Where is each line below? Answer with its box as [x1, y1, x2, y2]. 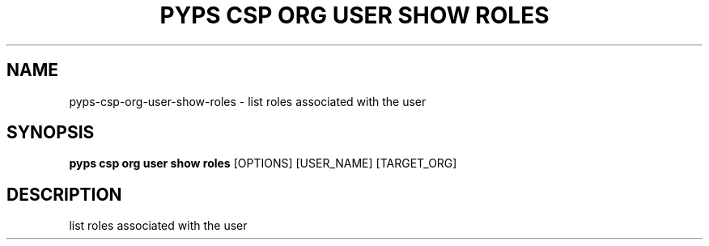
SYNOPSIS [6, 122, 95, 143]
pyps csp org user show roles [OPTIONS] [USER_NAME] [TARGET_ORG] [69, 156, 457, 171]
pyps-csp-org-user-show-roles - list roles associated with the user [69, 94, 427, 108]
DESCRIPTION [6, 184, 122, 205]
